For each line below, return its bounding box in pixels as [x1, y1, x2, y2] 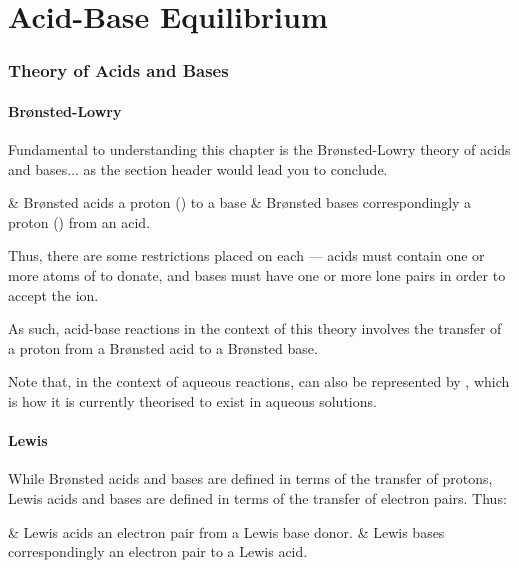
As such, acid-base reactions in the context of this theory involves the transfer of [8, 318, 502, 339]
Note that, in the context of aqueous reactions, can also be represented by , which [8, 371, 510, 392]
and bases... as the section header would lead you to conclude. [8, 158, 388, 179]
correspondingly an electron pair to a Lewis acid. [8, 541, 308, 562]
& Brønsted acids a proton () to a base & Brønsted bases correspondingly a [8, 192, 472, 213]
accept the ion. [8, 284, 99, 305]
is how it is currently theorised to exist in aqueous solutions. [8, 390, 377, 411]
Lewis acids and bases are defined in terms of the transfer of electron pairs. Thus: [8, 487, 507, 508]
